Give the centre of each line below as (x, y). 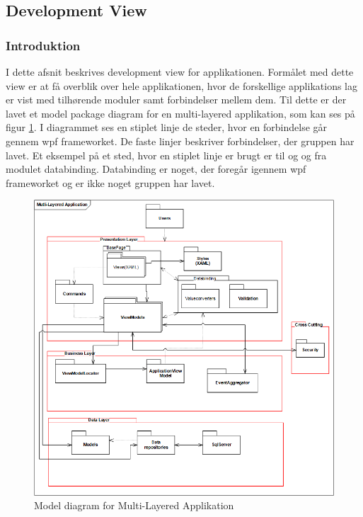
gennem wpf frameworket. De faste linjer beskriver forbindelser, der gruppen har (180, 141)
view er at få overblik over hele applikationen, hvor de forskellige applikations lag (181, 85)
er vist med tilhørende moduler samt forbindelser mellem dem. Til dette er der (176, 100)
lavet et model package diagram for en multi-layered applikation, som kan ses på (180, 113)
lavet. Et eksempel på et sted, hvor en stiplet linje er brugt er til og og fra (166, 155)
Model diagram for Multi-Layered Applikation (134, 505)
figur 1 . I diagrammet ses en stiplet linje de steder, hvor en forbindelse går (167, 127)
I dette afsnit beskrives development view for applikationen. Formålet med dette (180, 72)
